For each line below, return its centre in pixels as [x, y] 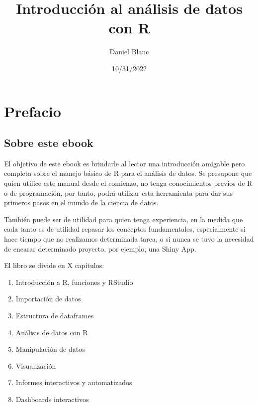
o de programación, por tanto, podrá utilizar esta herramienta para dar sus [118, 193]
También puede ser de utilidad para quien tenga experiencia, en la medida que [124, 219]
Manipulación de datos [50, 349]
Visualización [36, 365]
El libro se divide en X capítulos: [54, 265]
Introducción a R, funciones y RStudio [74, 282]
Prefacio [33, 111]
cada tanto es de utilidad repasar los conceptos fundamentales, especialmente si [125, 229]
